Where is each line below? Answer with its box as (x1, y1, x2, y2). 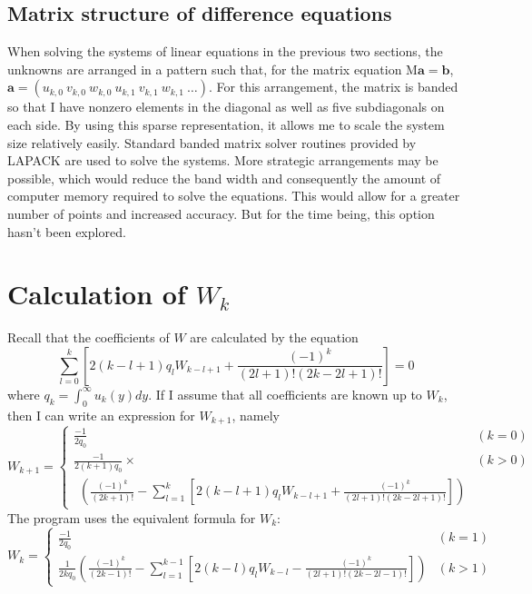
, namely (232, 405, 281, 424)
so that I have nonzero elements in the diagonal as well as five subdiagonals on (7, 97, 445, 116)
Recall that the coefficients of (7, 328, 170, 347)
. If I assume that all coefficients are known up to (148, 384, 422, 403)
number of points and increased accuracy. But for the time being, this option (7, 203, 435, 223)
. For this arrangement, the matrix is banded (209, 77, 458, 96)
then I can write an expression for (7, 405, 195, 424)
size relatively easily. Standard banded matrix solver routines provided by (7, 133, 417, 152)
